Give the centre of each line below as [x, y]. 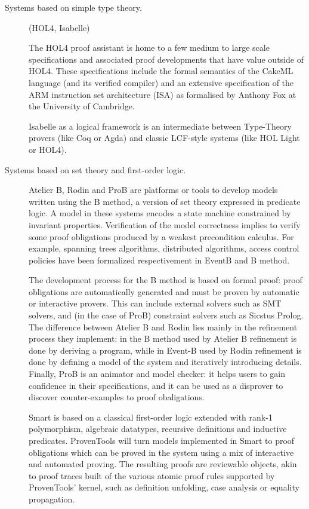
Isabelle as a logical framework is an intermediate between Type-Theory [160, 126]
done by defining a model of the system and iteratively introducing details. [165, 362]
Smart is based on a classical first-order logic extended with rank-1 [151, 417]
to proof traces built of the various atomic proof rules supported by [152, 475]
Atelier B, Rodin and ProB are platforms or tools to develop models [153, 190]
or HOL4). [48, 149]
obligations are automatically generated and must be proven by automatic [164, 291]
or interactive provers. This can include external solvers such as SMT [155, 303]
